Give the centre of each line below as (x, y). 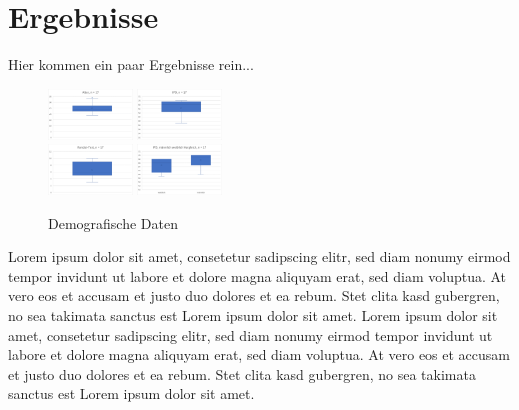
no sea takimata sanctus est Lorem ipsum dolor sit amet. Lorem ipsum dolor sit (253, 314)
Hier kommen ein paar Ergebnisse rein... (131, 64)
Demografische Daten (113, 222)
